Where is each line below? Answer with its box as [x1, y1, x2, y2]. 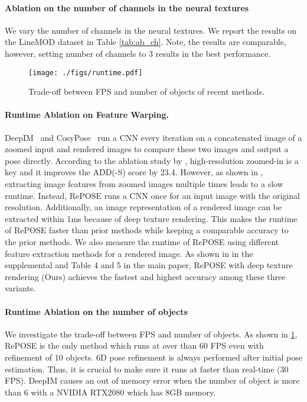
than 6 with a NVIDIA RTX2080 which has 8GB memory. [5, 385, 215, 398]
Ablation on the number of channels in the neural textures [5, 1, 249, 14]
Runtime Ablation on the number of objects [5, 305, 188, 317]
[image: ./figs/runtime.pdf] [28, 68, 143, 77]
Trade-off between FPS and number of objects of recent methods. [28, 85, 265, 98]
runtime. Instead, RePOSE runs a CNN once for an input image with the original [5, 189, 300, 201]
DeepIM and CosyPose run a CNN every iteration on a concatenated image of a [5, 131, 302, 143]
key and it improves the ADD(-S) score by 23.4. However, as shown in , [5, 166, 263, 178]
